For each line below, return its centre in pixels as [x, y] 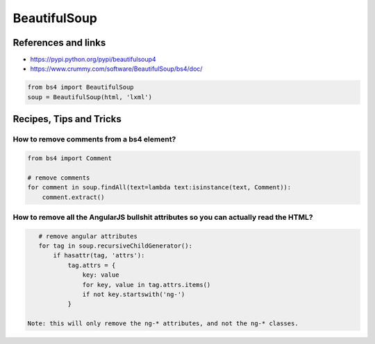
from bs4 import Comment [70, 158]
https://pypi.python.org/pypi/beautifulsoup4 [93, 60]
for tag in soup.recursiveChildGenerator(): [115, 246]
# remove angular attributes [88, 236]
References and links [59, 43]
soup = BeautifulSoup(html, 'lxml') [90, 97]
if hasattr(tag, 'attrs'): [99, 256]
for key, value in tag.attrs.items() [147, 285]
